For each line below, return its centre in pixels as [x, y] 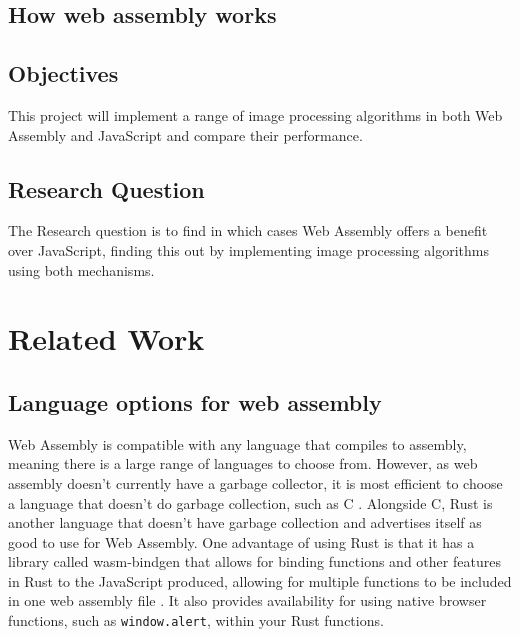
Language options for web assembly [195, 401]
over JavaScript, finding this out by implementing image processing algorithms [248, 249]
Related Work [106, 338]
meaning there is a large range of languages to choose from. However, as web [243, 463]
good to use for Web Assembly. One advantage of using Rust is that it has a [241, 541]
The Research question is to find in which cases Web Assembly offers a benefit [248, 230]
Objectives [63, 73]
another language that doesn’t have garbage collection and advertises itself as [245, 522]
